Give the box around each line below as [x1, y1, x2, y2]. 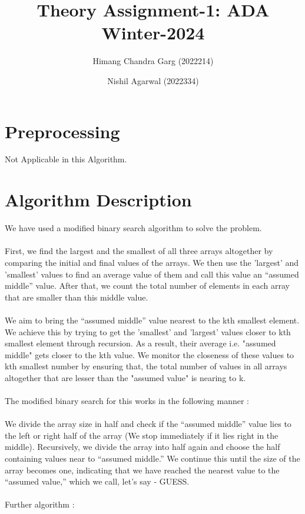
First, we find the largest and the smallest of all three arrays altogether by [5, 245, 273, 257]
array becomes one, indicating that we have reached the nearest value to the [5, 463, 280, 476]
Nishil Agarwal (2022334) [107, 74, 199, 86]
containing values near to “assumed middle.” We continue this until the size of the [5, 452, 300, 465]
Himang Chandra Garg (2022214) [92, 55, 214, 67]
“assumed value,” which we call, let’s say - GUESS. [5, 475, 190, 488]
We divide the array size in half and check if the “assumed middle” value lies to [5, 418, 291, 430]
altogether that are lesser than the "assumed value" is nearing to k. [5, 371, 246, 383]
